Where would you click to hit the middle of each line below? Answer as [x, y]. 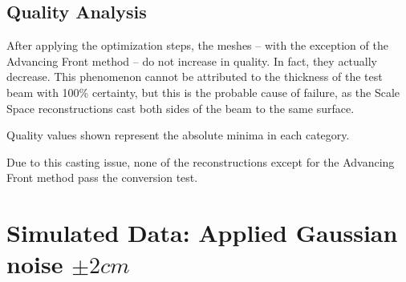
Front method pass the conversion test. [102, 177]
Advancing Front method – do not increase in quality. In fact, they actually [192, 60]
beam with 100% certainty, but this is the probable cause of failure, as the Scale [203, 92]
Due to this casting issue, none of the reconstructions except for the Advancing [201, 161]
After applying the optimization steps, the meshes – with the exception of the [197, 45]
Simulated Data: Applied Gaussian [202, 233]
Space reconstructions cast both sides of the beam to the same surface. [181, 108]
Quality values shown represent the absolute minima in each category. [178, 135]
